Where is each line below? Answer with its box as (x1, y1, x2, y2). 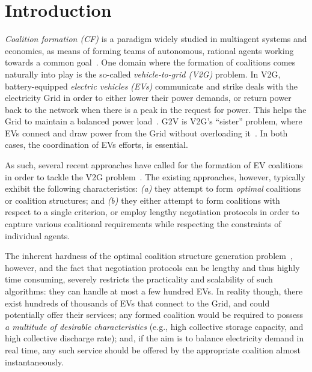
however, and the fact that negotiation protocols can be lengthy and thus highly (5, 261, 300, 273)
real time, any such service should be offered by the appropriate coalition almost (5, 343, 301, 356)
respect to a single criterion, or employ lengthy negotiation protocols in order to (5, 206, 299, 218)
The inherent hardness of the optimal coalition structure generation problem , (5, 249, 293, 262)
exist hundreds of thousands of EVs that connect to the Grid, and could (5, 296, 270, 309)
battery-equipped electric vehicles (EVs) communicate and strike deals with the (5, 79, 298, 92)
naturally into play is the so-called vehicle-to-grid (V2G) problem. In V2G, (5, 67, 281, 80)
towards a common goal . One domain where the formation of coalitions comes (5, 56, 296, 69)
